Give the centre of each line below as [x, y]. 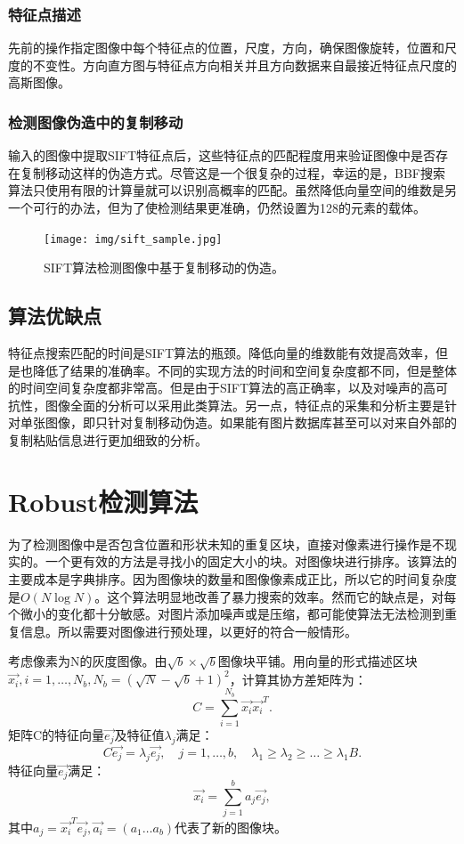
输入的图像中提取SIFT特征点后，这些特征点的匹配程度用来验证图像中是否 [222, 155]
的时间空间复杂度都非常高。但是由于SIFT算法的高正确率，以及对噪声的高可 [228, 388]
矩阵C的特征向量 [57, 734]
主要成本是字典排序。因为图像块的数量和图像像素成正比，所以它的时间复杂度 [232, 578]
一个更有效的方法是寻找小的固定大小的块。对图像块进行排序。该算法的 [251, 561]
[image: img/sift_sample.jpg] [133, 239]
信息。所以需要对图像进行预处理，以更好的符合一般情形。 [188, 631]
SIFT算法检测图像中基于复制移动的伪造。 [164, 268]
